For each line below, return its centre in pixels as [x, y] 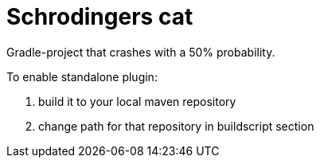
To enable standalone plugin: [82, 76]
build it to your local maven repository [137, 101]
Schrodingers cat [100, 17]
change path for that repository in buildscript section [176, 126]
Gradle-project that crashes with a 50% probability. [141, 52]
